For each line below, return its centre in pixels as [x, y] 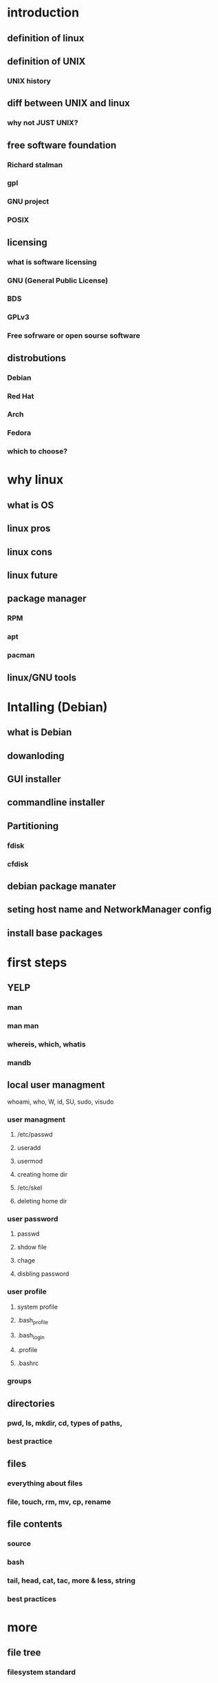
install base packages [55, 933]
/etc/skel [30, 1188]
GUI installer [34, 779]
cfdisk [18, 864]
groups [20, 1381]
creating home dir [42, 1175]
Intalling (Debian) [57, 707]
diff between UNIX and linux [69, 104]
